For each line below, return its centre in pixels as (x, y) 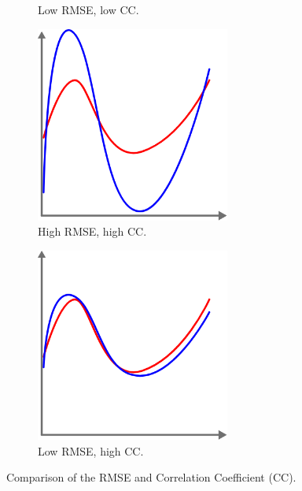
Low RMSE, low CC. (88, 9)
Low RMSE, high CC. (91, 450)
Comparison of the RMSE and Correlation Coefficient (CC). (151, 477)
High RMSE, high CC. (92, 231)
